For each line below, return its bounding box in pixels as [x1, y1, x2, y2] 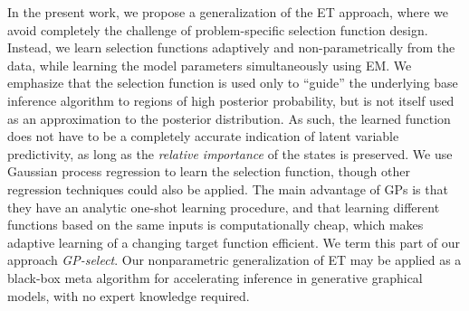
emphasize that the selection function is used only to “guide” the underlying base [7, 73, 458, 92]
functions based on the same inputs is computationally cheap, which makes [7, 215, 424, 234]
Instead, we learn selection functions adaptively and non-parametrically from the [7, 38, 455, 57]
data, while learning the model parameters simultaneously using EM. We [7, 55, 412, 74]
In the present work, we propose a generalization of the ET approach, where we [7, 3, 449, 21]
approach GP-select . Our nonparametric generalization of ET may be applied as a [7, 250, 462, 269]
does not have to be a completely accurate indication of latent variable [7, 127, 399, 146]
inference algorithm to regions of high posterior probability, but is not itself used [7, 90, 455, 109]
